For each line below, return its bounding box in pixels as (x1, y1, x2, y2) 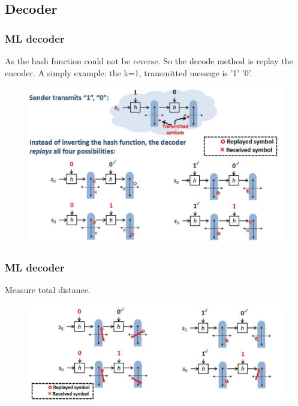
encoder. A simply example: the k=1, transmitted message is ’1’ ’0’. (5, 66, 252, 79)
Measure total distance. (5, 283, 91, 296)
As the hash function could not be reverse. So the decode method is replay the (5, 55, 293, 67)
